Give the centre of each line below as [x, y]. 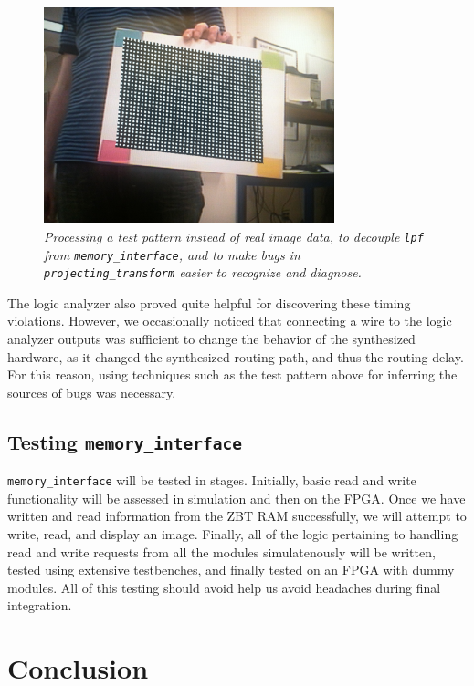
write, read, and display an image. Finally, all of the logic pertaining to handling [233, 534]
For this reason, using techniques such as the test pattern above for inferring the [232, 374]
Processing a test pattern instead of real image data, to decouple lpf [234, 236]
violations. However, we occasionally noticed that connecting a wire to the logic [230, 321]
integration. [40, 605]
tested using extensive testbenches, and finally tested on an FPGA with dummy [231, 570]
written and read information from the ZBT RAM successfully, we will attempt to [237, 516]
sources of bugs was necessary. [92, 392]
